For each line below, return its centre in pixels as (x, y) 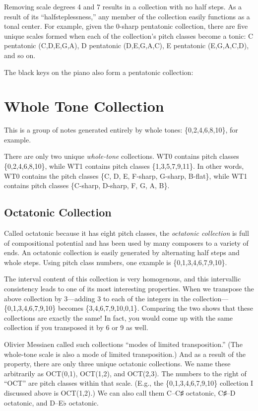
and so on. (20, 55)
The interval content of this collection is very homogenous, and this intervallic (123, 279)
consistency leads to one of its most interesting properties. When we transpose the (129, 289)
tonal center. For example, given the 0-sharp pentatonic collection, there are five (126, 26)
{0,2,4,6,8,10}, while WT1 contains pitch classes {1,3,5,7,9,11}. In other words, (124, 166)
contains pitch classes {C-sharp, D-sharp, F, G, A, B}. (87, 185)
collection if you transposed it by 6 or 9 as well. (76, 327)
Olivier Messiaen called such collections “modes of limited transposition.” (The (123, 344)
